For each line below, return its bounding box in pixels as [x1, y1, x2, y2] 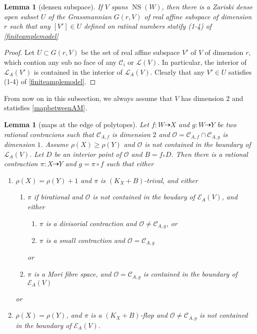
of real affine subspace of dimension [144, 11, 252, 21]
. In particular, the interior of [157, 56, 247, 67]
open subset [4, 11, 39, 21]
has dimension [181, 93, 224, 103]
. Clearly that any [150, 66, 205, 77]
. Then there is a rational [171, 148, 248, 159]
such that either [106, 158, 154, 169]
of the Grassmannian [48, 11, 112, 21]
